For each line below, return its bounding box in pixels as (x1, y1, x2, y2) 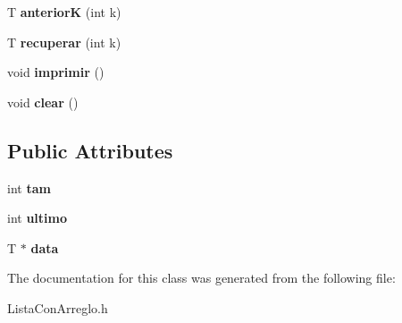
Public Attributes (7, 136, 173, 164)
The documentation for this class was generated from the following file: (7, 268, 396, 287)
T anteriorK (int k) (7, 3, 121, 21)
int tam (7, 178, 51, 197)
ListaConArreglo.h (7, 298, 108, 317)
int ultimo (7, 208, 68, 227)
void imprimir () (7, 63, 105, 81)
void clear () (7, 92, 79, 111)
